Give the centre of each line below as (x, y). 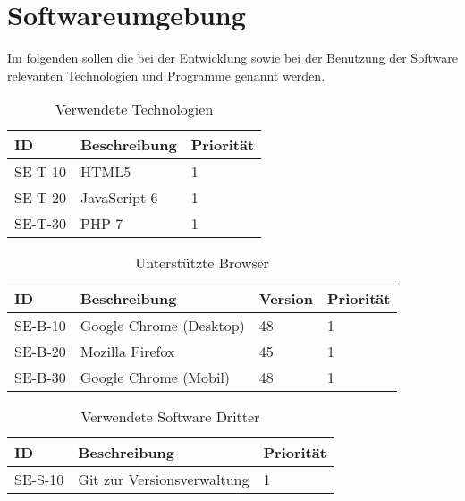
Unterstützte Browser (203, 263)
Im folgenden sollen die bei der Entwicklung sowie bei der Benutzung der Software (232, 58)
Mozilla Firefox (127, 352)
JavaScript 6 (119, 198)
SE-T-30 (41, 224)
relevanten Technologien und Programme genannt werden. (166, 75)
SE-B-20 (40, 352)
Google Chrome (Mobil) (155, 378)
